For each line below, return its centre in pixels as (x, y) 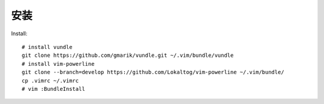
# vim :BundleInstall (53, 89)
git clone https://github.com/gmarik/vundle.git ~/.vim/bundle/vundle (128, 56)
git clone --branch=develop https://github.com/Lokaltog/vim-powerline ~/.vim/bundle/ (153, 72)
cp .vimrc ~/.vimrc (50, 80)
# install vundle (47, 47)
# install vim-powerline (58, 64)
